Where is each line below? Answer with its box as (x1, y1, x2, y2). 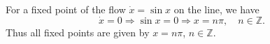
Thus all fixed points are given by (6, 24, 150, 39)
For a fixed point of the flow (6, 2, 126, 16)
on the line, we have (173, 2, 260, 16)
